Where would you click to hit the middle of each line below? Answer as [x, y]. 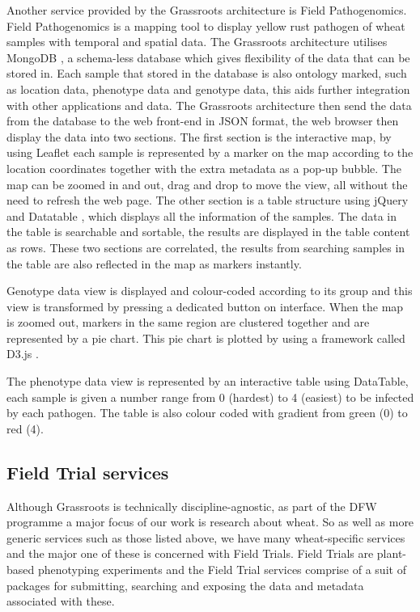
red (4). [25, 428]
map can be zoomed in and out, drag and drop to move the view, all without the [207, 184]
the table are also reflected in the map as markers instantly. [154, 263]
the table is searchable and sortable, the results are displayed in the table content [208, 232]
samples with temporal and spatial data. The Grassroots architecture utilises [197, 42]
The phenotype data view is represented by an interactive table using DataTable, [208, 381]
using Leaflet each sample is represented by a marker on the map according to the [210, 152]
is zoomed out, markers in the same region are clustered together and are [188, 322]
